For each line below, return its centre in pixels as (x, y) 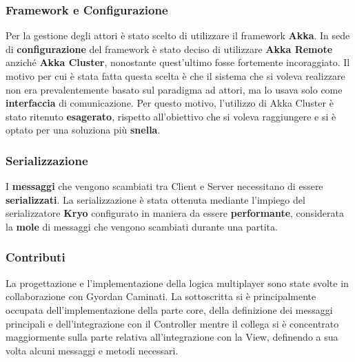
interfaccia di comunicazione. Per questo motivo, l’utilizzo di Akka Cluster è (170, 103)
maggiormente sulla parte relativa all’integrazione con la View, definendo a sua (172, 337)
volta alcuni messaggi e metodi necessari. (92, 350)
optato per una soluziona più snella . (83, 130)
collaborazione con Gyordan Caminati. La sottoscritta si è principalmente (161, 296)
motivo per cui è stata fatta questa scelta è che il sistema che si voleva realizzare (175, 76)
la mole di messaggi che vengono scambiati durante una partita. (142, 226)
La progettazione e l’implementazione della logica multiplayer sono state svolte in (177, 283)
